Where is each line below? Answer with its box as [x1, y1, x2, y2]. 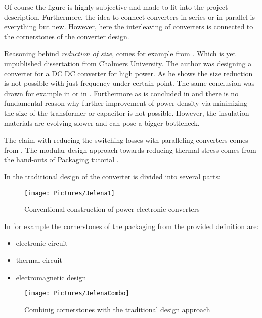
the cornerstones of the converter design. [4, 31, 129, 41]
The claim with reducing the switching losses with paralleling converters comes [4, 134, 248, 145]
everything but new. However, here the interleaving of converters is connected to [4, 21, 253, 32]
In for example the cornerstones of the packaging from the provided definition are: [4, 220, 259, 231]
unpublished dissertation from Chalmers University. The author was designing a [4, 58, 252, 68]
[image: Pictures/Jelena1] [24, 189, 115, 197]
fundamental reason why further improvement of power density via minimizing [4, 98, 248, 108]
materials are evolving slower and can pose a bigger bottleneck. [4, 117, 200, 128]
